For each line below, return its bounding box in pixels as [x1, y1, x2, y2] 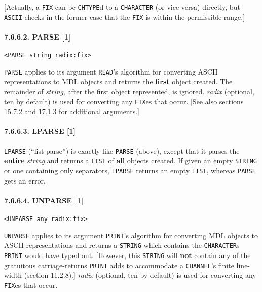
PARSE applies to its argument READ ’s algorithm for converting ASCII [4, 66, 218, 77]
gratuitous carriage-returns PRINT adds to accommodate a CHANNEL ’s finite [4, 260, 234, 270]
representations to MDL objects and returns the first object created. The [4, 76, 233, 87]
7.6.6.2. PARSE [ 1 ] [4, 31, 71, 42]
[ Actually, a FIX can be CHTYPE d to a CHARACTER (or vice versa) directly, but [4, 2, 240, 12]
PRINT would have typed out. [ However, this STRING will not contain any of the [4, 249, 251, 260]
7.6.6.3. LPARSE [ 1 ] [4, 126, 76, 136]
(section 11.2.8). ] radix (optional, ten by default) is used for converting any [24, 270, 256, 280]
